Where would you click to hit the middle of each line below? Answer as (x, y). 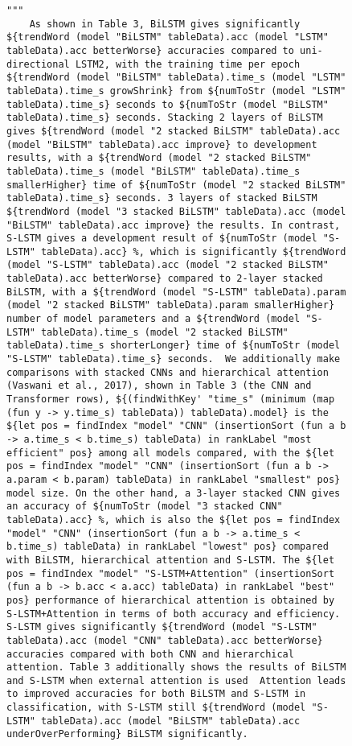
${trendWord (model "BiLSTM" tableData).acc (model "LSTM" (168, 37)
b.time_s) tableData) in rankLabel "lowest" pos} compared (168, 547)
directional (38, 64)
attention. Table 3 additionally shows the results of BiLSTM (176, 668)
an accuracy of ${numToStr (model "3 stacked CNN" (145, 507)
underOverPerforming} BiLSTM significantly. (127, 734)
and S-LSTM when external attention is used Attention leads (176, 680)
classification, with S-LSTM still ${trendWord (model (156, 708)
